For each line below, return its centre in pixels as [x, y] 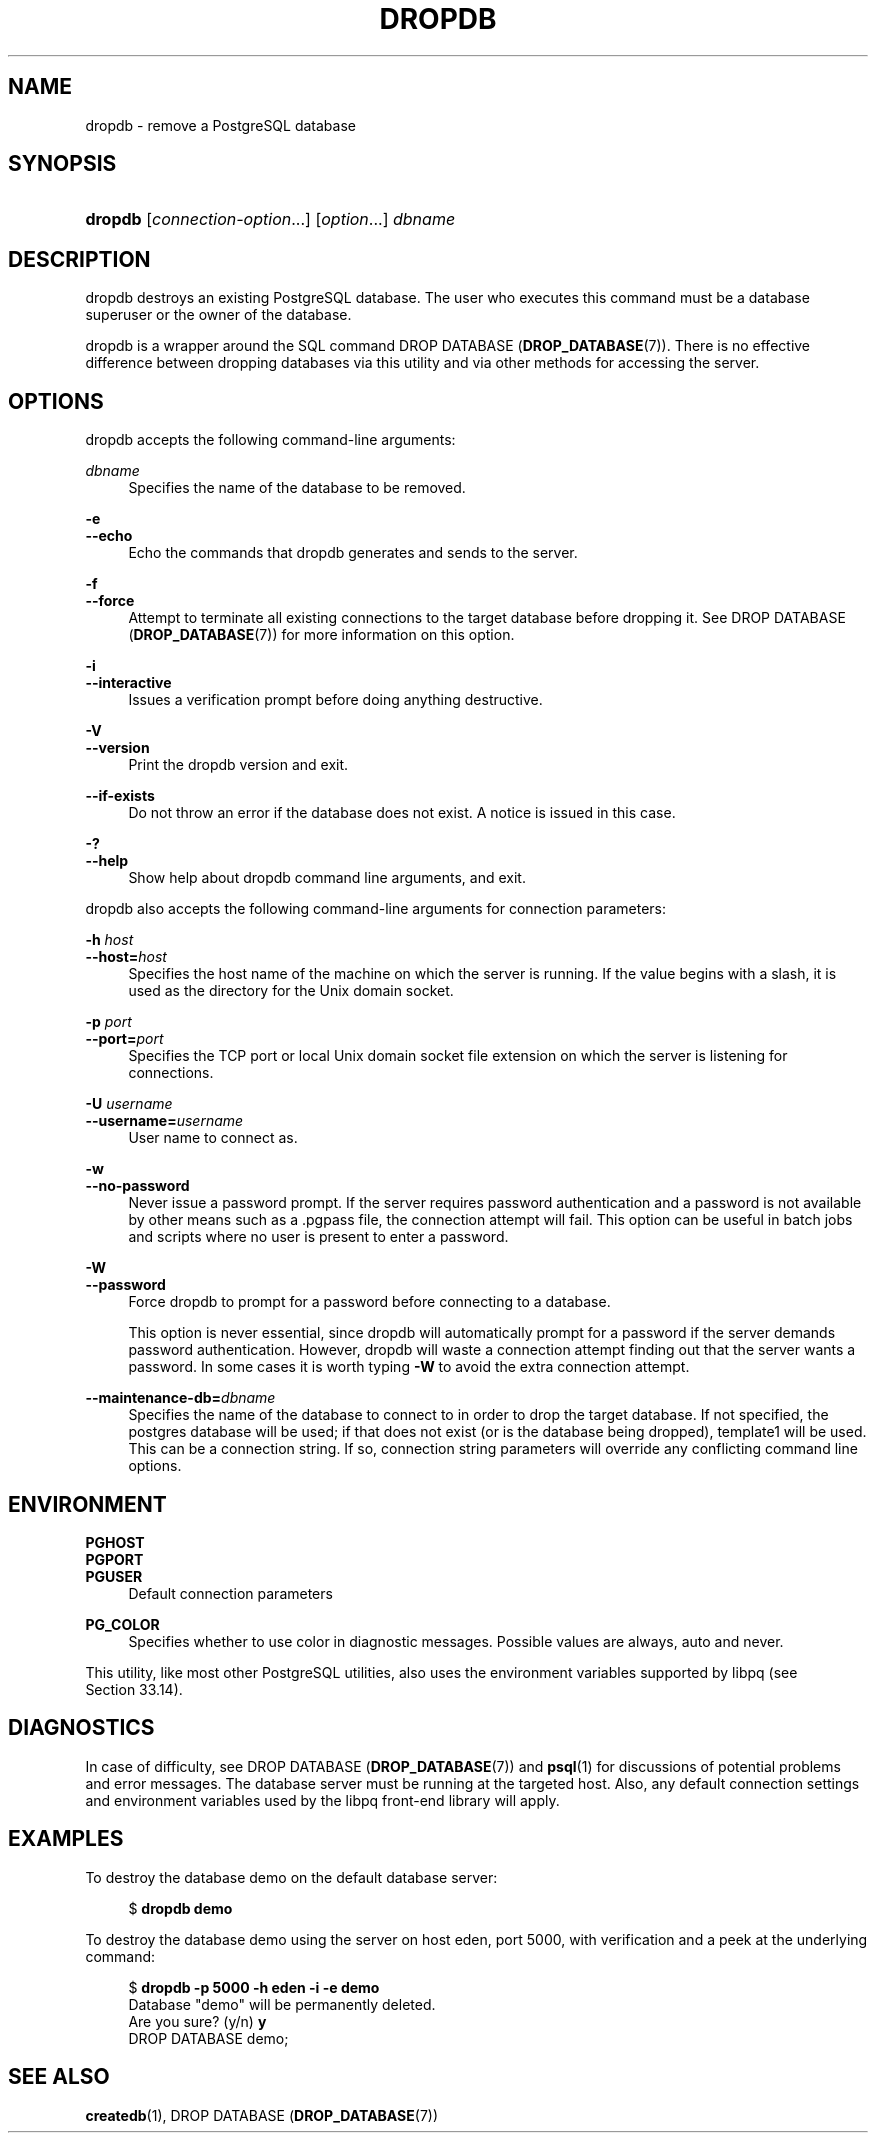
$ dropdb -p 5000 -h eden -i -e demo [254, 1987]
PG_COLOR [122, 1624]
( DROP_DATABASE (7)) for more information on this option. [321, 635]
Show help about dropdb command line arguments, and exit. [327, 878]
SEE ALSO [59, 2077]
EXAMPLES [66, 1839]
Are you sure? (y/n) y [197, 2021]
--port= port [124, 1039]
